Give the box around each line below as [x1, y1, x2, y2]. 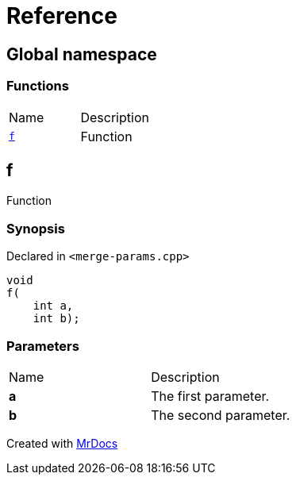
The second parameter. [151, 406, 290, 423]
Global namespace [6, 44, 157, 64]
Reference [6, 2, 117, 29]
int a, [33, 299, 74, 313]
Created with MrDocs [6, 436, 118, 450]
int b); [33, 312, 80, 325]
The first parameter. [151, 387, 270, 404]
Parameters [6, 337, 79, 354]
